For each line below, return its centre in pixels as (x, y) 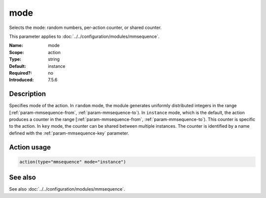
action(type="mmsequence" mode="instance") (73, 162)
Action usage (30, 147)
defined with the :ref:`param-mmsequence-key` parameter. (69, 133)
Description (28, 94)
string (54, 59)
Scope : (17, 52)
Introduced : (21, 80)
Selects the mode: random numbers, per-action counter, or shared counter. (85, 28)
